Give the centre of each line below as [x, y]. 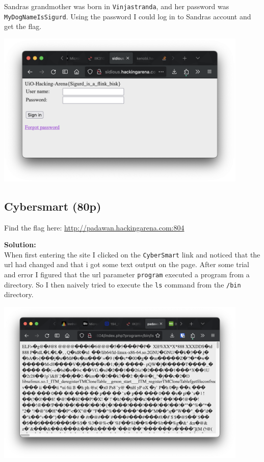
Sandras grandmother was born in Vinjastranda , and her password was [117, 6]
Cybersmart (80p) [53, 206]
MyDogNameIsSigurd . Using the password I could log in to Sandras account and [128, 16]
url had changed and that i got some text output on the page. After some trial [127, 264]
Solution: [20, 244]
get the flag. [23, 26]
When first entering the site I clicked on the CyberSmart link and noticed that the [132, 254]
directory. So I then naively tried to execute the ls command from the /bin [123, 284]
